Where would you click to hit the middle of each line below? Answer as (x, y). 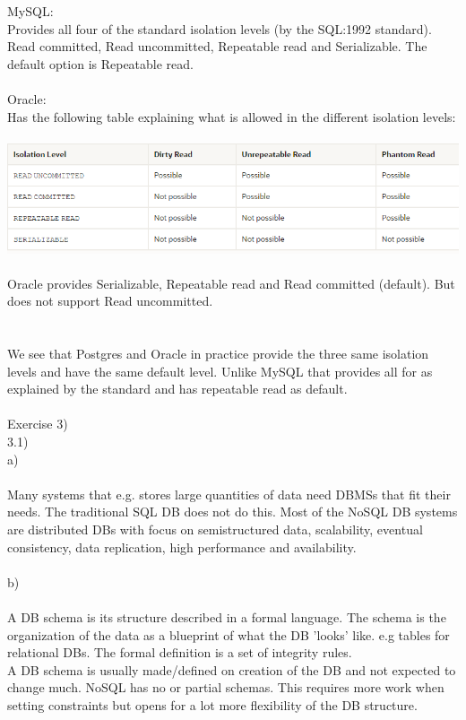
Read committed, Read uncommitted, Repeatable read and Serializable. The (217, 46)
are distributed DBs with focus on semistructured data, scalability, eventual (215, 529)
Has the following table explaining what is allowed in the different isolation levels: (232, 116)
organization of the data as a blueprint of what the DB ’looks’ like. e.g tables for (229, 634)
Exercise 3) (38, 424)
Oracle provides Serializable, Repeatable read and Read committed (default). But (231, 283)
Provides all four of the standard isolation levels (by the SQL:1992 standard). (220, 28)
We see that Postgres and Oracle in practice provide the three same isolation (218, 354)
